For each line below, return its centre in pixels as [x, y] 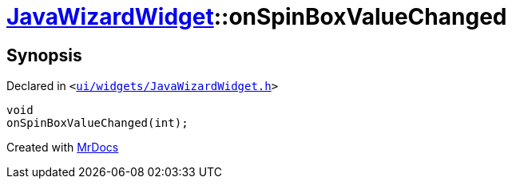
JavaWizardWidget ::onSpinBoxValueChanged [257, 17]
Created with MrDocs [63, 148]
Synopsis [44, 55]
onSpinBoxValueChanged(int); [97, 123]
